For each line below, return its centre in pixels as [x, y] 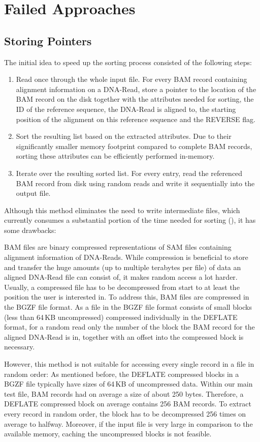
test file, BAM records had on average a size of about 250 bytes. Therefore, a [124, 393]
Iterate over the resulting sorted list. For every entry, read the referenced [129, 173]
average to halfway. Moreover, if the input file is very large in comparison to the [128, 423]
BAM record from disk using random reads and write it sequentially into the [135, 183]
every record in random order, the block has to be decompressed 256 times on [125, 413]
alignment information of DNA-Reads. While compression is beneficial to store [126, 257]
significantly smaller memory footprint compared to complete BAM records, [134, 146]
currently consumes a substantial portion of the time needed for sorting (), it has [130, 220]
